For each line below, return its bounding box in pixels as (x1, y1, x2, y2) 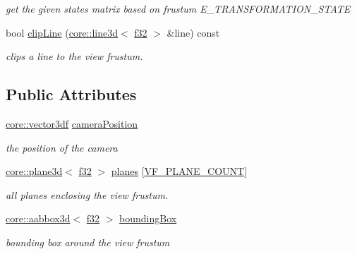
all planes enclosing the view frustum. (6, 187, 169, 202)
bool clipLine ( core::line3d (6, 25, 118, 40)
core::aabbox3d (6, 211, 71, 226)
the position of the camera (6, 140, 118, 155)
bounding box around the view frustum (6, 234, 170, 249)
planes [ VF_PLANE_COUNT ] (111, 164, 248, 179)
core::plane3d (6, 164, 63, 179)
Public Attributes (6, 83, 137, 105)
